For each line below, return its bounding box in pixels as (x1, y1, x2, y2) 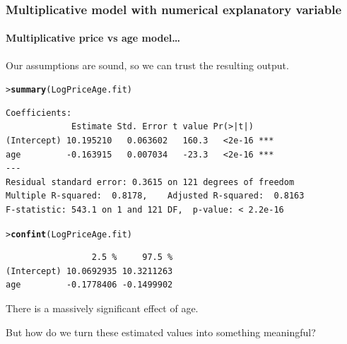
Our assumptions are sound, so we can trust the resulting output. (6, 57, 289, 72)
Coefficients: (6, 107, 72, 118)
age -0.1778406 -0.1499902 (6, 280, 173, 290)
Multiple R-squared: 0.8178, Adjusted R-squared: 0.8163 (6, 191, 305, 201)
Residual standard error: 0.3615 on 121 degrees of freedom (6, 177, 295, 187)
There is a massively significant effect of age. (6, 301, 199, 316)
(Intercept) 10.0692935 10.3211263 (6, 266, 173, 276)
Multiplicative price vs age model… (6, 30, 181, 45)
